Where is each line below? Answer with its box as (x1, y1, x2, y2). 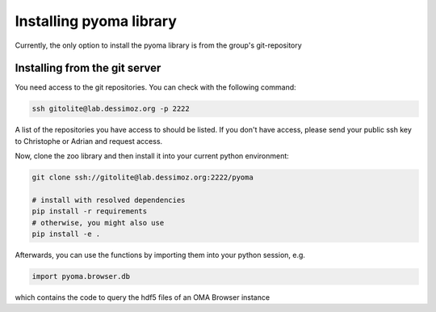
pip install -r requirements (31, 207, 148, 216)
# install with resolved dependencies (31, 195, 186, 204)
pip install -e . (31, 230, 101, 238)
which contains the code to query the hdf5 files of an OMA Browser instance (15, 293, 270, 302)
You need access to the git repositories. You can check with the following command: (15, 82, 296, 92)
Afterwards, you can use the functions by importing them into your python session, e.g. (15, 251, 306, 260)
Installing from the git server (15, 61, 161, 75)
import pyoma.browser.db (31, 272, 131, 281)
